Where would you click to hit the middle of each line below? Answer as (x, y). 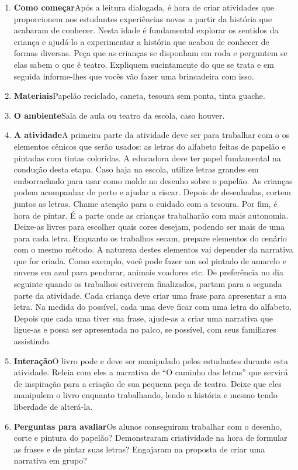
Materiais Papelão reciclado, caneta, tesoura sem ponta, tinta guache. (139, 96)
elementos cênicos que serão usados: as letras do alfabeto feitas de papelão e (150, 146)
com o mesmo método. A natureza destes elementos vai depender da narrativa (153, 249)
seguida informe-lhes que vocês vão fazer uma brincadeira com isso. (134, 76)
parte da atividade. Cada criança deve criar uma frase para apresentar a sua (150, 295)
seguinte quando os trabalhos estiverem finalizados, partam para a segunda (148, 284)
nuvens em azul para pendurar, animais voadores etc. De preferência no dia (148, 272)
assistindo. (32, 341)
